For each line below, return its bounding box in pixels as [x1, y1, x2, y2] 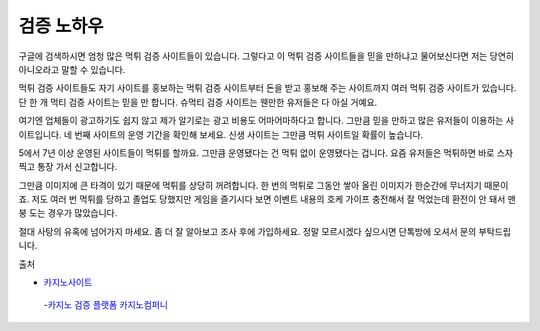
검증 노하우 [18, 15, 104, 37]
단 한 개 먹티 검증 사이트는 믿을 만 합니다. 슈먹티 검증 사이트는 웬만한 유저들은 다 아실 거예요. [18, 96, 378, 108]
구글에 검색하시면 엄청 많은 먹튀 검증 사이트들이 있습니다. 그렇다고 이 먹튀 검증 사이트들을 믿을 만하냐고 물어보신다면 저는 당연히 [18, 50, 515, 62]
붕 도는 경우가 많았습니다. [18, 207, 118, 219]
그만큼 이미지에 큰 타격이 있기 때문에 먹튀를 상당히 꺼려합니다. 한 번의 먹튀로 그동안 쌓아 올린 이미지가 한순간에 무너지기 [18, 179, 482, 191]
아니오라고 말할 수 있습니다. [18, 63, 126, 75]
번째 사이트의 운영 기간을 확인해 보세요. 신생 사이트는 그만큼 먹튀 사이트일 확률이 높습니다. [74, 128, 424, 140]
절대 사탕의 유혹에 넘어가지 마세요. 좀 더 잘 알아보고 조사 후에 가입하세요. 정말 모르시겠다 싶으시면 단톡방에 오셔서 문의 [18, 225, 477, 237]
